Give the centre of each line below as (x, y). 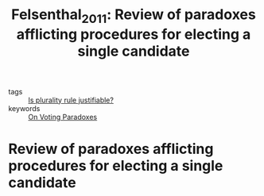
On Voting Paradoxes (63, 117)
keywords (24, 108)
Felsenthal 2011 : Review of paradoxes (134, 16)
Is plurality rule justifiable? (71, 100)
